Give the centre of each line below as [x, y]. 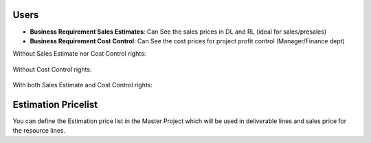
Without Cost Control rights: [52, 69]
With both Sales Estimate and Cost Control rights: [82, 85]
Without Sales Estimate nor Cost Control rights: [79, 54]
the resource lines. [39, 131]
